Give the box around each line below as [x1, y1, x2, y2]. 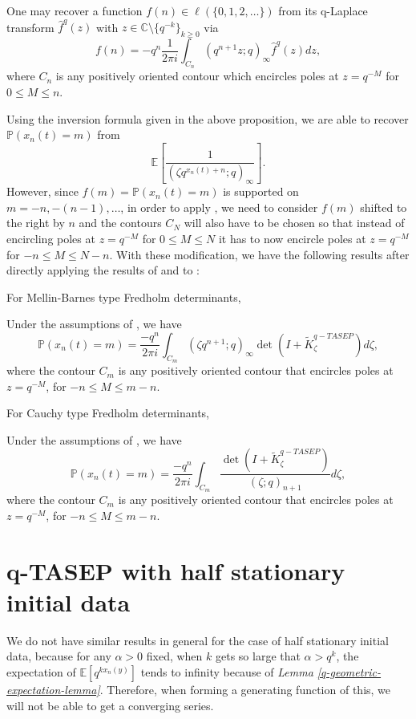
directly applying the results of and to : [6, 262, 200, 278]
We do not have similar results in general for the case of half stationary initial [6, 632, 389, 648]
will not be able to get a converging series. [6, 697, 214, 713]
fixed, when [146, 648, 203, 664]
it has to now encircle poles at [218, 230, 366, 246]
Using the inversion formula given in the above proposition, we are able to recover [6, 110, 409, 127]
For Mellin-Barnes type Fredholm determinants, [6, 288, 241, 305]
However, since [6, 183, 79, 200]
